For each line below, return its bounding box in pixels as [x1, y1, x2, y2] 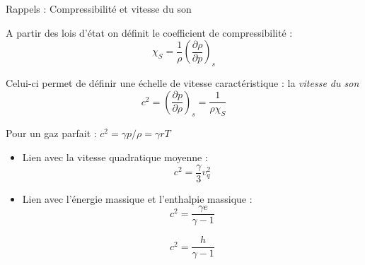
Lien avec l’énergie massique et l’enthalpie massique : [22, 191, 253, 206]
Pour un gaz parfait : [6, 126, 97, 141]
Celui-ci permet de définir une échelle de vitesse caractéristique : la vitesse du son [6, 75, 359, 90]
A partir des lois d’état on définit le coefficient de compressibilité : [6, 25, 293, 40]
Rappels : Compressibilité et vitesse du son [6, 1, 192, 16]
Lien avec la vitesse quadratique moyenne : [22, 149, 208, 164]
